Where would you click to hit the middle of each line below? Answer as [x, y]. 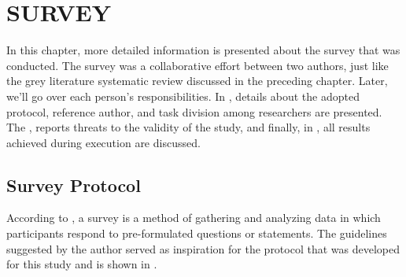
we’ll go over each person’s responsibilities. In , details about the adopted [183, 96]
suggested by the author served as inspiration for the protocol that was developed [203, 248]
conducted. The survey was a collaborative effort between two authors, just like [197, 65]
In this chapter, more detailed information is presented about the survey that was [203, 50]
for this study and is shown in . [82, 264]
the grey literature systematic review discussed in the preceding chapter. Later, [197, 81]
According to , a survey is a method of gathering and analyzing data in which [194, 218]
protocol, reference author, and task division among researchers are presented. [194, 111]
